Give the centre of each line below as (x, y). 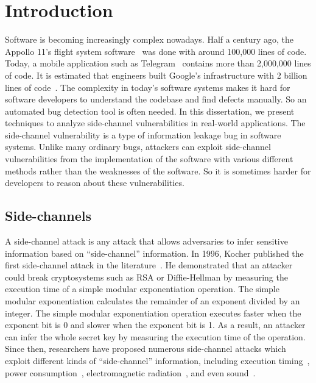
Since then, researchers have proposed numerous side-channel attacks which (146, 349)
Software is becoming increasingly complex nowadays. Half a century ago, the (149, 39)
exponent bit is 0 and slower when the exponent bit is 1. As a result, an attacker (155, 325)
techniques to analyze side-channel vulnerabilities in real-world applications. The (155, 123)
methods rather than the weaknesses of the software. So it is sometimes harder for (158, 170)
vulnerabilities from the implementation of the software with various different (149, 159)
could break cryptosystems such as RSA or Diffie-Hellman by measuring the (146, 277)
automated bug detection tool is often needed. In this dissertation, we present (150, 111)
